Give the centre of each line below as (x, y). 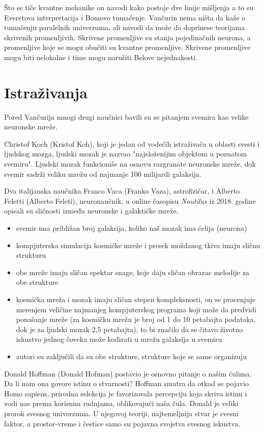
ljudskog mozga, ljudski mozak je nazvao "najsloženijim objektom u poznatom (126, 154)
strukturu (31, 255)
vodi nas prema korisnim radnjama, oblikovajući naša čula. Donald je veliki (121, 403)
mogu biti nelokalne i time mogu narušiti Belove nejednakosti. (101, 57)
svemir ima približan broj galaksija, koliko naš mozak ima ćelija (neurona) (131, 228)
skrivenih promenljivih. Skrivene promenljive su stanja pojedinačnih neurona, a (127, 37)
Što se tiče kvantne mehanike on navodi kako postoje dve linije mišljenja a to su (129, 7)
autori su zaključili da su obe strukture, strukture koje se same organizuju (131, 356)
